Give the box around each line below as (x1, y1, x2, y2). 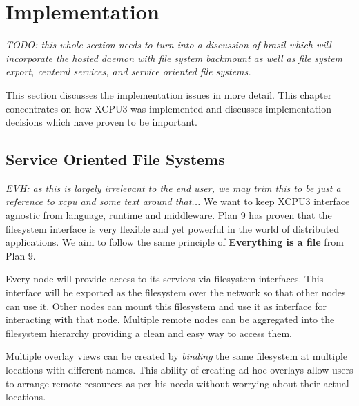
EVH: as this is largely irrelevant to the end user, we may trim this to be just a (6, 180, 341, 195)
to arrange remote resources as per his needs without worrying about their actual (6, 376, 349, 390)
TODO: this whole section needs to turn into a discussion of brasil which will (6, 37, 331, 52)
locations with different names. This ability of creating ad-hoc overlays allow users (6, 362, 353, 377)
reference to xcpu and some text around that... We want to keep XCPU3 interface (6, 194, 350, 209)
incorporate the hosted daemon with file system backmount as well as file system (6, 50, 343, 65)
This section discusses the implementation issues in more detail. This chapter (6, 87, 332, 101)
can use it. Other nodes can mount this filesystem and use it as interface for (6, 298, 327, 313)
